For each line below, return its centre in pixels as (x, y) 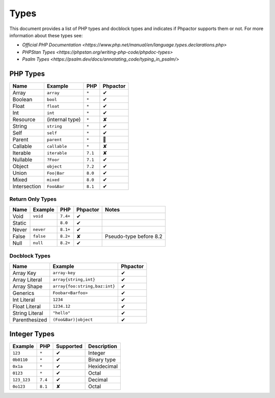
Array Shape (28, 286)
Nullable (22, 160)
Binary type (102, 360)
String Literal (28, 313)
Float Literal (26, 306)
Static (19, 223)
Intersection (27, 187)
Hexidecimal (103, 366)
